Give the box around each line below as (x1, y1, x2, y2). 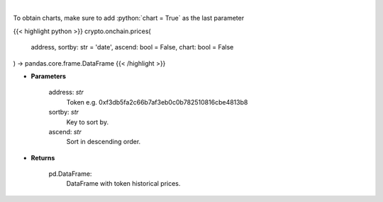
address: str (48, 88, 84, 97)
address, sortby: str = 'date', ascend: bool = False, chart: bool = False (30, 43, 234, 52)
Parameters (30, 71, 67, 81)
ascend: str (48, 127, 82, 136)
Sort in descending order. (66, 138, 141, 146)
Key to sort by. (66, 117, 109, 126)
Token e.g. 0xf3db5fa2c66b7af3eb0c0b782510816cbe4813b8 (66, 97, 248, 106)
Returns (30, 153, 55, 162)
